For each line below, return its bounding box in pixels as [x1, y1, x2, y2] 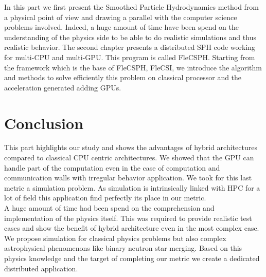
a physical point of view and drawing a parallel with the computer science [4, 11, 237, 22]
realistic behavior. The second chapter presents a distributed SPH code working [4, 42, 256, 52]
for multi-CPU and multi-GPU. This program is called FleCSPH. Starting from [4, 51, 255, 62]
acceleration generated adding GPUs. [4, 82, 121, 93]
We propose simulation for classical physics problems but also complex [4, 232, 226, 243]
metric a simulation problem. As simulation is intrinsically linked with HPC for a [4, 182, 260, 193]
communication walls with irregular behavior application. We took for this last [4, 172, 252, 183]
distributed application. [4, 263, 78, 273]
